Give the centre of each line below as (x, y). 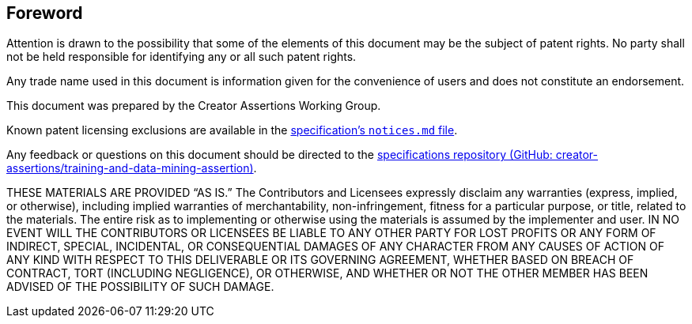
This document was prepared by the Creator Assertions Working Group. (194, 106)
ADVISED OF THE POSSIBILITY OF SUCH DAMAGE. (140, 287)
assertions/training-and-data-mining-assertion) (130, 168)
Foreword (45, 13)
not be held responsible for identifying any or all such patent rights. (182, 57)
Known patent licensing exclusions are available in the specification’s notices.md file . (232, 130)
